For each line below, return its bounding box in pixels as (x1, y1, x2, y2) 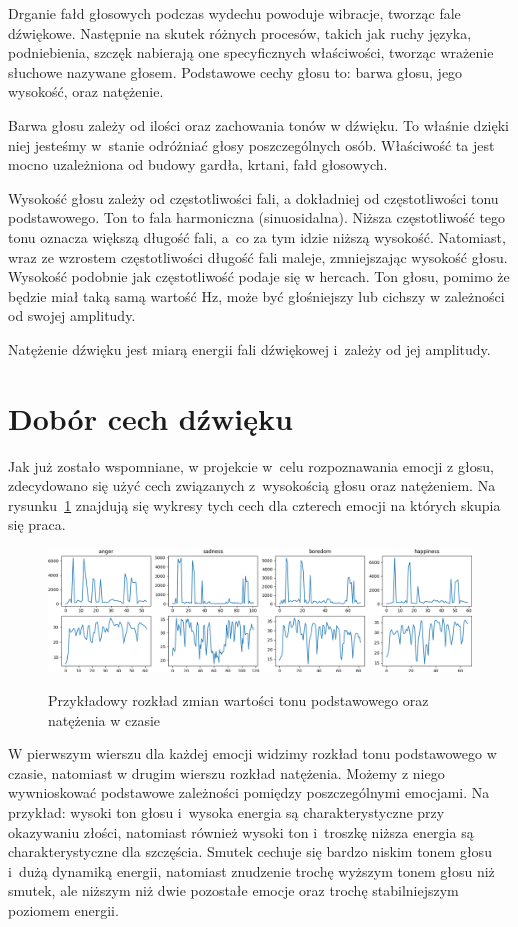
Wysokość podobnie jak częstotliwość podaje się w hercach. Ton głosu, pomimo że (8, 266, 510, 287)
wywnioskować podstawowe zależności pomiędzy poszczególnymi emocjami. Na (8, 782, 490, 803)
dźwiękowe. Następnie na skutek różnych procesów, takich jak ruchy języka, (8, 22, 472, 43)
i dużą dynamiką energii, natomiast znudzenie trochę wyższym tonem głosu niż (8, 860, 495, 881)
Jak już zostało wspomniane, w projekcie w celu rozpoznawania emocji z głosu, (8, 455, 494, 476)
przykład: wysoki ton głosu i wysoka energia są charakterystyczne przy (8, 801, 445, 822)
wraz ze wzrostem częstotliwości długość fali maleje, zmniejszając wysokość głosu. (8, 246, 508, 267)
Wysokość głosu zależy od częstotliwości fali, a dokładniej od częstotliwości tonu (8, 187, 499, 208)
